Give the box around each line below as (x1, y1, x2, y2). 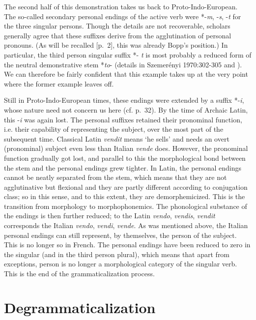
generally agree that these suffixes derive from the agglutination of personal (4, 30, 231, 40)
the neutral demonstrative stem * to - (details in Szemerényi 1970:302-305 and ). (4, 59, 242, 69)
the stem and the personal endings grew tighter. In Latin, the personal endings (4, 162, 241, 173)
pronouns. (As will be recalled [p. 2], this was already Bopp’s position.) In (4, 40, 228, 50)
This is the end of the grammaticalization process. (4, 268, 155, 279)
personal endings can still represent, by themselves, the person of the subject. (4, 230, 237, 240)
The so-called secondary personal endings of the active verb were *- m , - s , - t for (4, 11, 241, 21)
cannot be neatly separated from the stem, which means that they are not (4, 172, 227, 182)
